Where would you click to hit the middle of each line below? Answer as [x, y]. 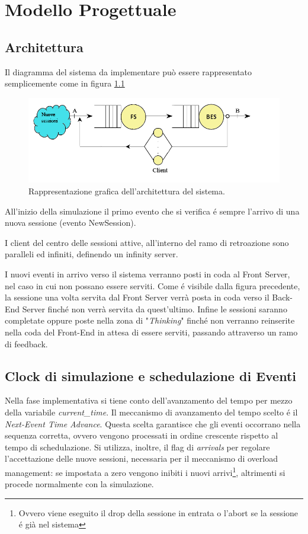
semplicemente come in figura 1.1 [65, 83]
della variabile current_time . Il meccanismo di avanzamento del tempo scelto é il [151, 412]
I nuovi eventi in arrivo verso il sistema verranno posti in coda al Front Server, [147, 274]
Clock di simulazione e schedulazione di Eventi [150, 375]
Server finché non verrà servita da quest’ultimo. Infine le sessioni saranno [155, 308]
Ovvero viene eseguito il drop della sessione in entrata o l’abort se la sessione [158, 512]
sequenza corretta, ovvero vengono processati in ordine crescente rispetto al [142, 435]
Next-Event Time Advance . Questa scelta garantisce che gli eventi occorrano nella [153, 423]
